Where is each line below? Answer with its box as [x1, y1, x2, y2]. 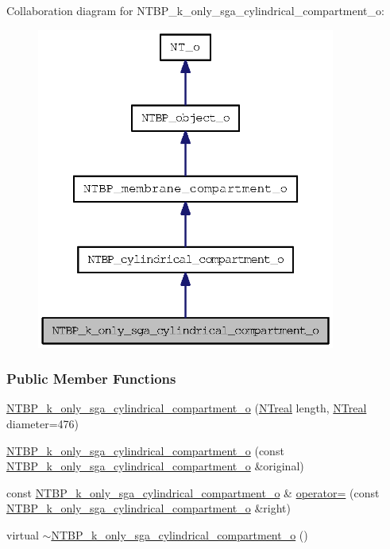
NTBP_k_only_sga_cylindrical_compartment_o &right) [6, 500, 292, 516]
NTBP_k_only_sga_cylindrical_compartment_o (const [6, 442, 284, 458]
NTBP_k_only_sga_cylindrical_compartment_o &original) [6, 458, 304, 474]
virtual [6, 526, 39, 543]
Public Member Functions [6, 369, 176, 389]
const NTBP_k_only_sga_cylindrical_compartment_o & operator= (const [6, 484, 380, 501]
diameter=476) [6, 415, 79, 431]
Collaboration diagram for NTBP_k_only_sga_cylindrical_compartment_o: [6, 2, 384, 18]
